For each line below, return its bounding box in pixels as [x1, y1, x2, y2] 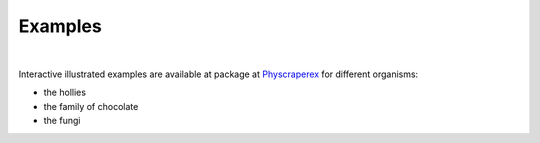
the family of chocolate [43, 100, 139, 112]
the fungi [43, 115, 81, 127]
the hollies [43, 86, 87, 99]
